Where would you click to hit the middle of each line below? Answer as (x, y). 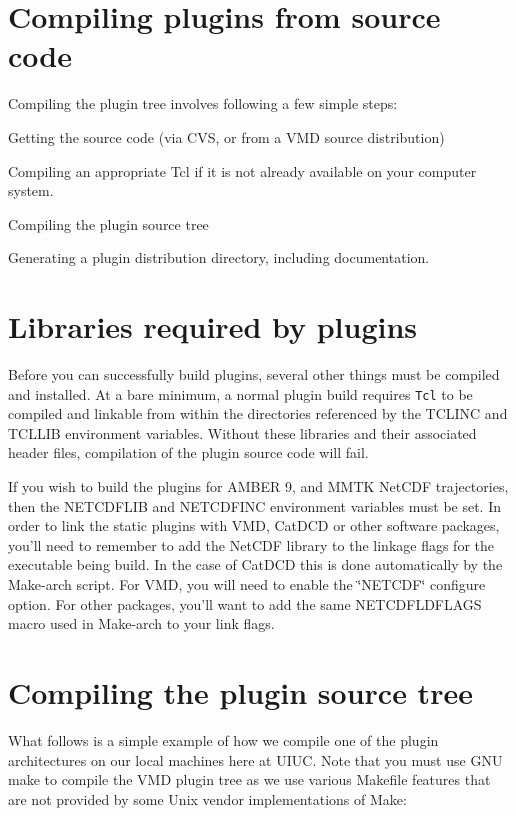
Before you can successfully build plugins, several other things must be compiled (254, 374)
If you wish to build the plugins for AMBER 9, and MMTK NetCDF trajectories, (258, 486)
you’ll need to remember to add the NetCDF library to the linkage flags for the (251, 544)
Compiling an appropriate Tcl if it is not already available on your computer (242, 170)
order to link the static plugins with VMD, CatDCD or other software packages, (254, 525)
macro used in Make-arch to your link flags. (141, 623)
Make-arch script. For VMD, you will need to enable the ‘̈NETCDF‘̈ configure (247, 584)
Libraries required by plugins (213, 326)
